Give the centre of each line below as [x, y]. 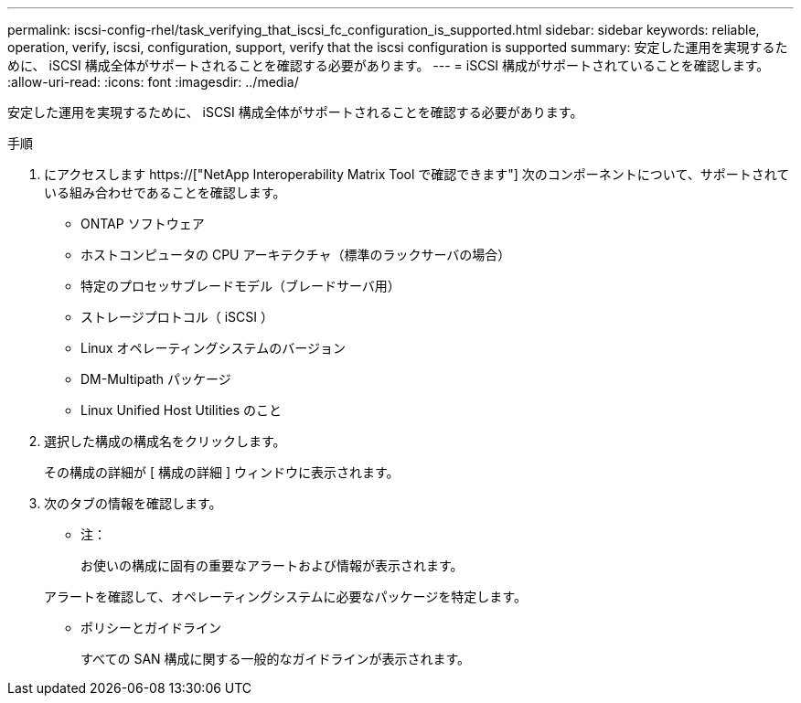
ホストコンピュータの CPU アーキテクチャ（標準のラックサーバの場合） [296, 255]
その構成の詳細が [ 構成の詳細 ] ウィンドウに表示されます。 [222, 472]
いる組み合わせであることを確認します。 [165, 192]
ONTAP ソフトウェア [143, 224]
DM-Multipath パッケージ [156, 379]
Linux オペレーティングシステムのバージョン [213, 348]
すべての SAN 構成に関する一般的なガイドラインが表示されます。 [276, 659]
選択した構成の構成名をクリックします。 [165, 441]
